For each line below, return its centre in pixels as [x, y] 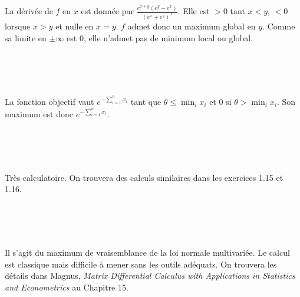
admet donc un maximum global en [192, 26]
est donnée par [108, 11]
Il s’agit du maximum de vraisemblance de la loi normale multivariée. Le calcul [147, 253]
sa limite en [26, 37]
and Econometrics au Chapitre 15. [67, 287]
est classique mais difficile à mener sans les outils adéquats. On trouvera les [141, 264]
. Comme [279, 26]
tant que [146, 102]
